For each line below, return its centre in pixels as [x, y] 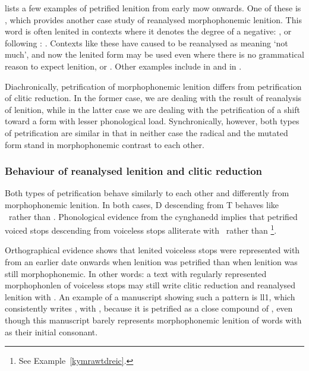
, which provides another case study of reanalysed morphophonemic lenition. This [153, 19]
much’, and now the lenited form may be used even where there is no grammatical [154, 54]
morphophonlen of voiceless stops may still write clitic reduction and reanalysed [150, 285]
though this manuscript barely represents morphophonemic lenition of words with [153, 320]
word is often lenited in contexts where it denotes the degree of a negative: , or [148, 31]
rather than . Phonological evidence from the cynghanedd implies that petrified [153, 216]
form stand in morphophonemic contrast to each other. [105, 144]
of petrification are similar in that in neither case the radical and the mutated [146, 132]
